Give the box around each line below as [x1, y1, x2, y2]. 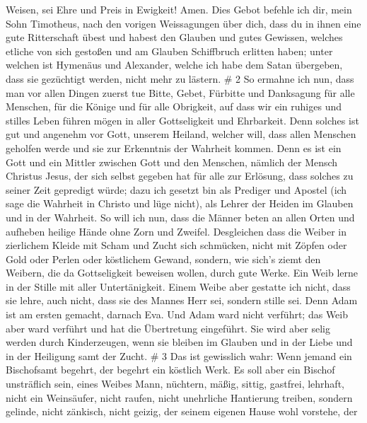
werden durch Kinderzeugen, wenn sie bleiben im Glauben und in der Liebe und [6, 335, 353, 349]
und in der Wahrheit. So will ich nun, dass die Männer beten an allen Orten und [6, 209, 355, 224]
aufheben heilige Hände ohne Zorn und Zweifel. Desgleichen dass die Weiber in [6, 224, 346, 238]
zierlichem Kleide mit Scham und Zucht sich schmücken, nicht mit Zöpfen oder [6, 238, 347, 253]
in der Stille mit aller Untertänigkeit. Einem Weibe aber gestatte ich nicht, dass [6, 279, 351, 294]
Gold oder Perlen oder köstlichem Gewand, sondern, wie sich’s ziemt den [6, 251, 321, 266]
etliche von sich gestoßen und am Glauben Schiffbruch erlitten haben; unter [6, 43, 333, 58]
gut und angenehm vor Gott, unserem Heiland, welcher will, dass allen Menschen [6, 127, 356, 141]
